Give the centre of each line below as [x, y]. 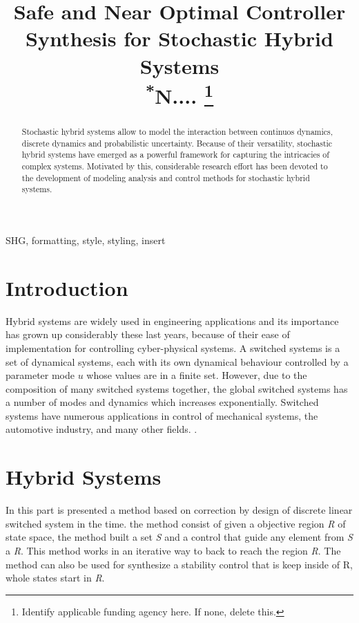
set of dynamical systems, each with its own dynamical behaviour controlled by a [177, 361]
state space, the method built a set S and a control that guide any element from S [179, 537]
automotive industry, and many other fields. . [101, 429]
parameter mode [40, 375]
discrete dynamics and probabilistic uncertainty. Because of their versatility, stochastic [177, 143]
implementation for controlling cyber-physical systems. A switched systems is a [173, 347]
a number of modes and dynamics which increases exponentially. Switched [162, 402]
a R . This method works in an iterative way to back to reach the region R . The [173, 550]
